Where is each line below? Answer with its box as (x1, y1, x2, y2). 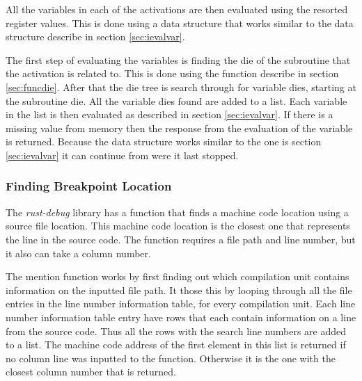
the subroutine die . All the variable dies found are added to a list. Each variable (6, 93, 347, 108)
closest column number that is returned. (6, 364, 176, 379)
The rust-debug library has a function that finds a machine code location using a (6, 204, 349, 219)
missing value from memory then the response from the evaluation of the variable (6, 120, 353, 135)
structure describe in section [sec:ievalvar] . (6, 29, 185, 44)
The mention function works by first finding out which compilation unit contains (6, 269, 349, 284)
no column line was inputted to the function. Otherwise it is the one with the (6, 350, 336, 365)
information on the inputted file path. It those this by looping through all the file (6, 282, 352, 297)
